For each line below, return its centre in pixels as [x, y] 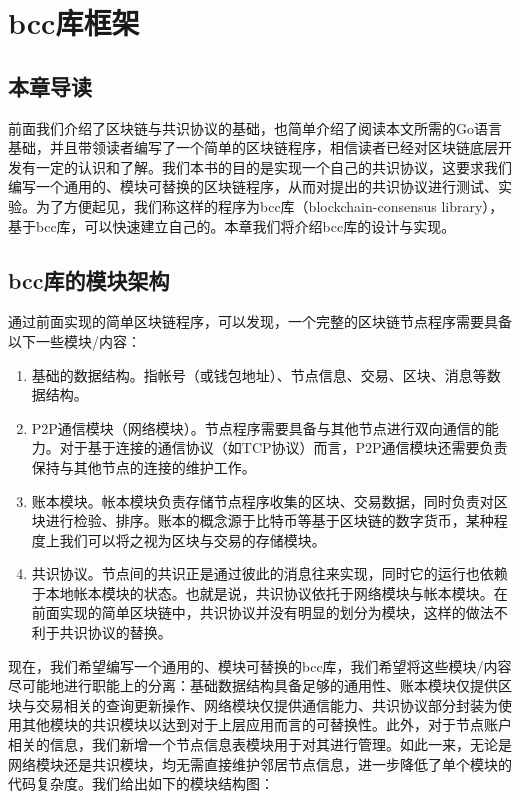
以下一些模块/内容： [74, 340]
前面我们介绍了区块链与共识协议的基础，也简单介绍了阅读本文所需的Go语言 [255, 127]
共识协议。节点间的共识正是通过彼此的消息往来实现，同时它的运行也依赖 [269, 573]
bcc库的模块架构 [89, 279]
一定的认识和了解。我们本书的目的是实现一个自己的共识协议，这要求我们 [273, 166]
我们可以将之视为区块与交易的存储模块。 [192, 539]
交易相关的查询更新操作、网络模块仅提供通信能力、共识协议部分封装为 [266, 704]
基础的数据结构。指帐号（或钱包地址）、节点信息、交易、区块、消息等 [259, 374]
